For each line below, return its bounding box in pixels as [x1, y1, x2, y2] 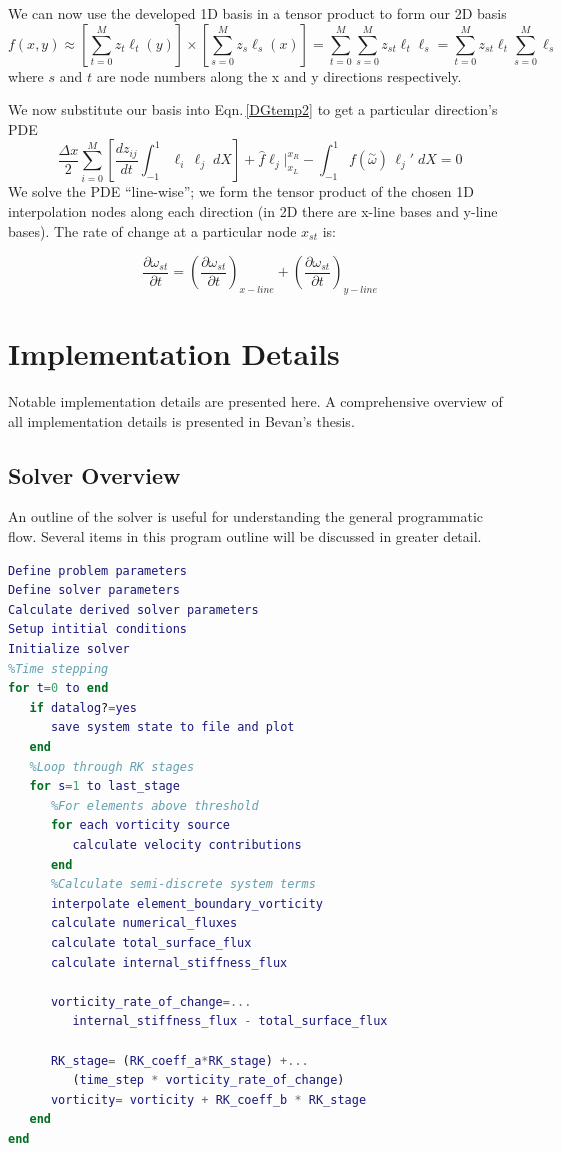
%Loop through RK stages [29, 759, 195, 774]
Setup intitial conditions [8, 622, 188, 637]
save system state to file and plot [50, 720, 295, 735]
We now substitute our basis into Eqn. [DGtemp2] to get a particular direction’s [8, 99, 498, 120]
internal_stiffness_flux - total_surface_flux [72, 1014, 388, 1029]
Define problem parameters [8, 563, 188, 578]
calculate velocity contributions [72, 837, 302, 852]
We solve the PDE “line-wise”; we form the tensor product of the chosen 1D [8, 181, 474, 202]
